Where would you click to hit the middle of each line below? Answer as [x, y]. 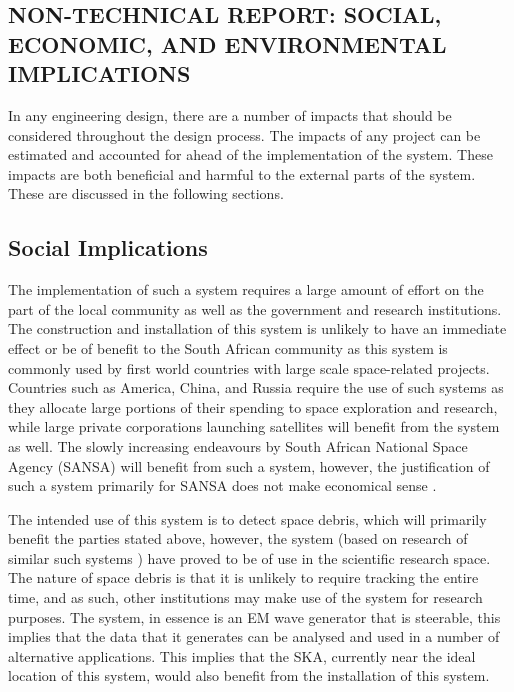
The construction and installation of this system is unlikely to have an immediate [257, 328]
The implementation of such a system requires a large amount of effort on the [246, 289]
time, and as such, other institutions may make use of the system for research [245, 597]
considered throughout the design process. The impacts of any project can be [244, 134]
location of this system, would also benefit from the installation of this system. [249, 675]
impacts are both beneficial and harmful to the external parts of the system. [242, 173]
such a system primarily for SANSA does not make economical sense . [222, 485]
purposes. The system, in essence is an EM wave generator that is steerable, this [254, 616]
